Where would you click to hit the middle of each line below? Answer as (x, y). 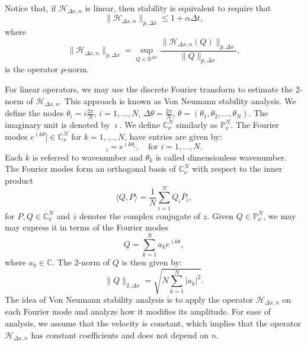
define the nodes (34, 113)
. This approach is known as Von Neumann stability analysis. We (178, 100)
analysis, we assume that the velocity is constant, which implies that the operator (153, 323)
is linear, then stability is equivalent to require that (178, 8)
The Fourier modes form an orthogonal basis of (90, 169)
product (19, 180)
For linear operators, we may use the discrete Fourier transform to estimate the (149, 89)
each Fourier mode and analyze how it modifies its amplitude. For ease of (138, 311)
